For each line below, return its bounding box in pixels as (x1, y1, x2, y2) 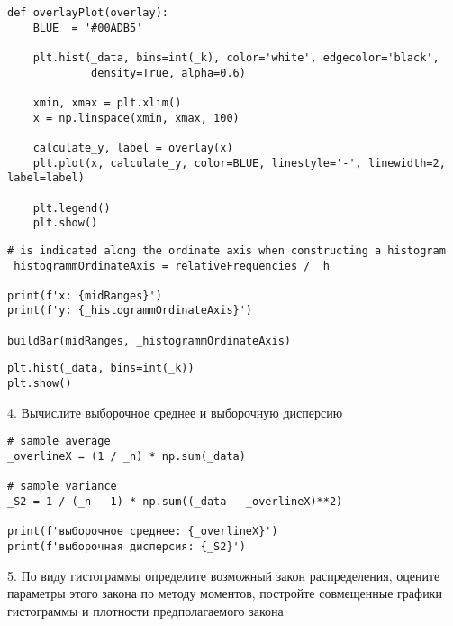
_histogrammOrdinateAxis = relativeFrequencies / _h (7, 259, 330, 272)
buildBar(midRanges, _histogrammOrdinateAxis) (7, 334, 291, 347)
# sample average (7, 435, 111, 448)
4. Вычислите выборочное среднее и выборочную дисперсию (7, 402, 343, 421)
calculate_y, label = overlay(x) (32, 141, 233, 154)
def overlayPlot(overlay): (7, 6, 168, 19)
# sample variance (7, 480, 117, 493)
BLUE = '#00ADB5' (32, 21, 143, 34)
